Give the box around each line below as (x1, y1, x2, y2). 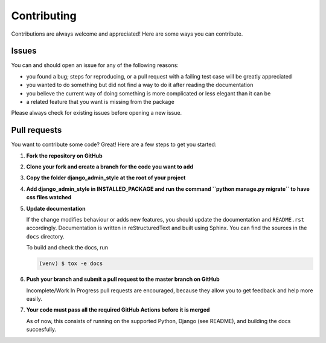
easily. (26, 295, 42, 302)
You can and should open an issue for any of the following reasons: (11, 62, 179, 69)
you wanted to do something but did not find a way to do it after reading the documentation (26, 82, 254, 89)
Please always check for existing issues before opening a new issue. (11, 109, 182, 117)
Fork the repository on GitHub (26, 152, 103, 159)
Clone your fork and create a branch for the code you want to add (26, 163, 193, 170)
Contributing (11, 9, 77, 22)
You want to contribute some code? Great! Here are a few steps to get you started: (11, 141, 217, 148)
